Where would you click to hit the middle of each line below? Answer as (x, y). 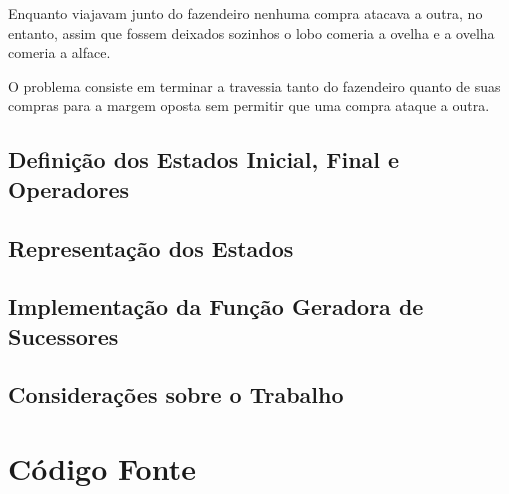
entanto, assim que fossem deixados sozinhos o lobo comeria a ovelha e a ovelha (251, 32)
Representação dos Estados (151, 247)
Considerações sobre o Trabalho (176, 394)
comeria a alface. (59, 52)
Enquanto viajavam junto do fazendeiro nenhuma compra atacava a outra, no (245, 13)
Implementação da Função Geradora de (216, 306)
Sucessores (63, 335)
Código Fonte (102, 468)
